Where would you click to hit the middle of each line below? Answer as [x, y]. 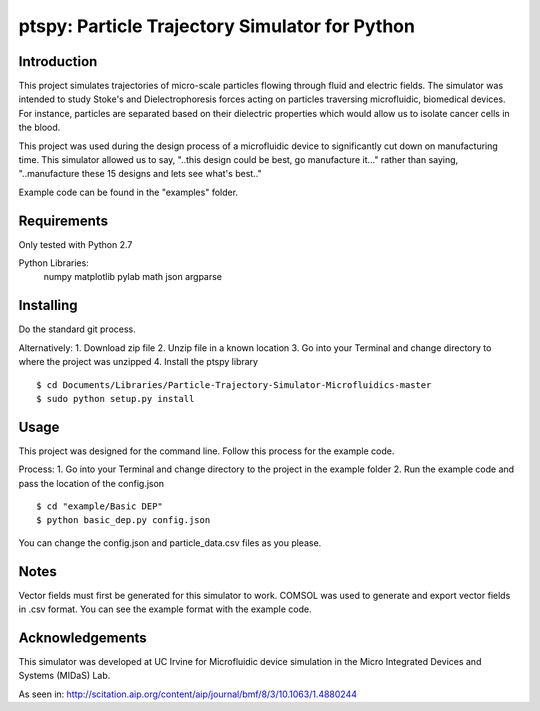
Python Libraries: [53, 263]
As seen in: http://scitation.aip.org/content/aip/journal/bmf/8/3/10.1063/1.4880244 [188, 694]
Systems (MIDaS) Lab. [64, 676]
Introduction [58, 61]
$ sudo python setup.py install [115, 398]
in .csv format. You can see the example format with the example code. [165, 609]
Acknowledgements [82, 637]
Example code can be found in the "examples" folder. [128, 192]
